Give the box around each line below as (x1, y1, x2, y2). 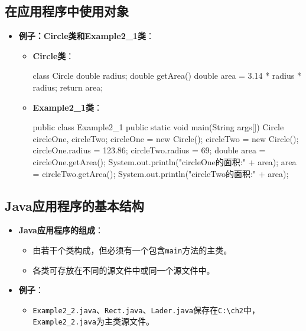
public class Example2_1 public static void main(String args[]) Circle (32, 121, 284, 133)
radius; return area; (32, 81, 103, 93)
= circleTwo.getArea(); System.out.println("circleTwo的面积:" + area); (32, 167, 289, 179)
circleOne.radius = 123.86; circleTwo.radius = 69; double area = (32, 144, 266, 156)
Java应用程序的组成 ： (18, 224, 103, 236)
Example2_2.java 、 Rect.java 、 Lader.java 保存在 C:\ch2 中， (32, 303, 260, 316)
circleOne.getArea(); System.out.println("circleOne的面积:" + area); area (32, 155, 297, 168)
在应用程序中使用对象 (5, 2, 129, 20)
